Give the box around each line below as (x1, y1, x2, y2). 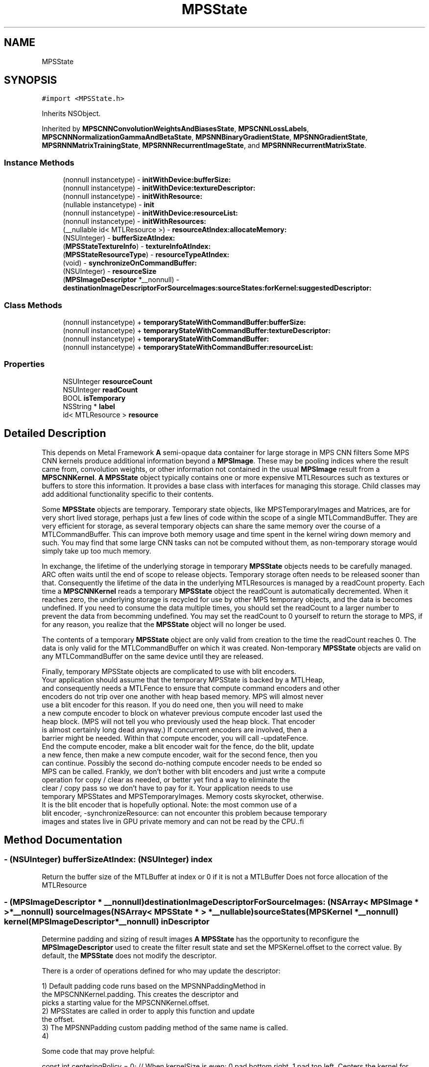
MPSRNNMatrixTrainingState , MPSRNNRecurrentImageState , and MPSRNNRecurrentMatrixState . (42, 141, 366, 150)
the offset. (42, 1015, 75, 1023)
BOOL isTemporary (63, 393, 126, 402)
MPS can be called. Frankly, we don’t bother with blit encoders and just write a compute (42, 767, 326, 776)
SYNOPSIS (4, 74, 57, 87)
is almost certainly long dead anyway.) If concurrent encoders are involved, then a (42, 725, 307, 734)
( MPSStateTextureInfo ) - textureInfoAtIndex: (63, 242, 211, 251)
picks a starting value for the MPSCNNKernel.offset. (42, 998, 210, 1007)
